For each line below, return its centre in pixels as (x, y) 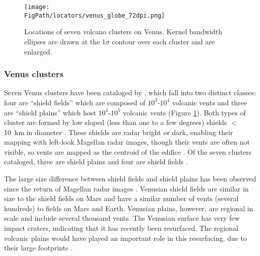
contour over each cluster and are (163, 41)
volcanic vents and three (209, 102)
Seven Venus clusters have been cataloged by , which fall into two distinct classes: (130, 92)
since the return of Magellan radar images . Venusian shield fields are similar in (126, 188)
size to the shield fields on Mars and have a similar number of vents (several (121, 198)
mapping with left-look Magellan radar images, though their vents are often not (127, 142)
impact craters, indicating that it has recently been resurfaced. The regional (121, 228)
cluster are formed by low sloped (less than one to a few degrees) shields (116, 122)
